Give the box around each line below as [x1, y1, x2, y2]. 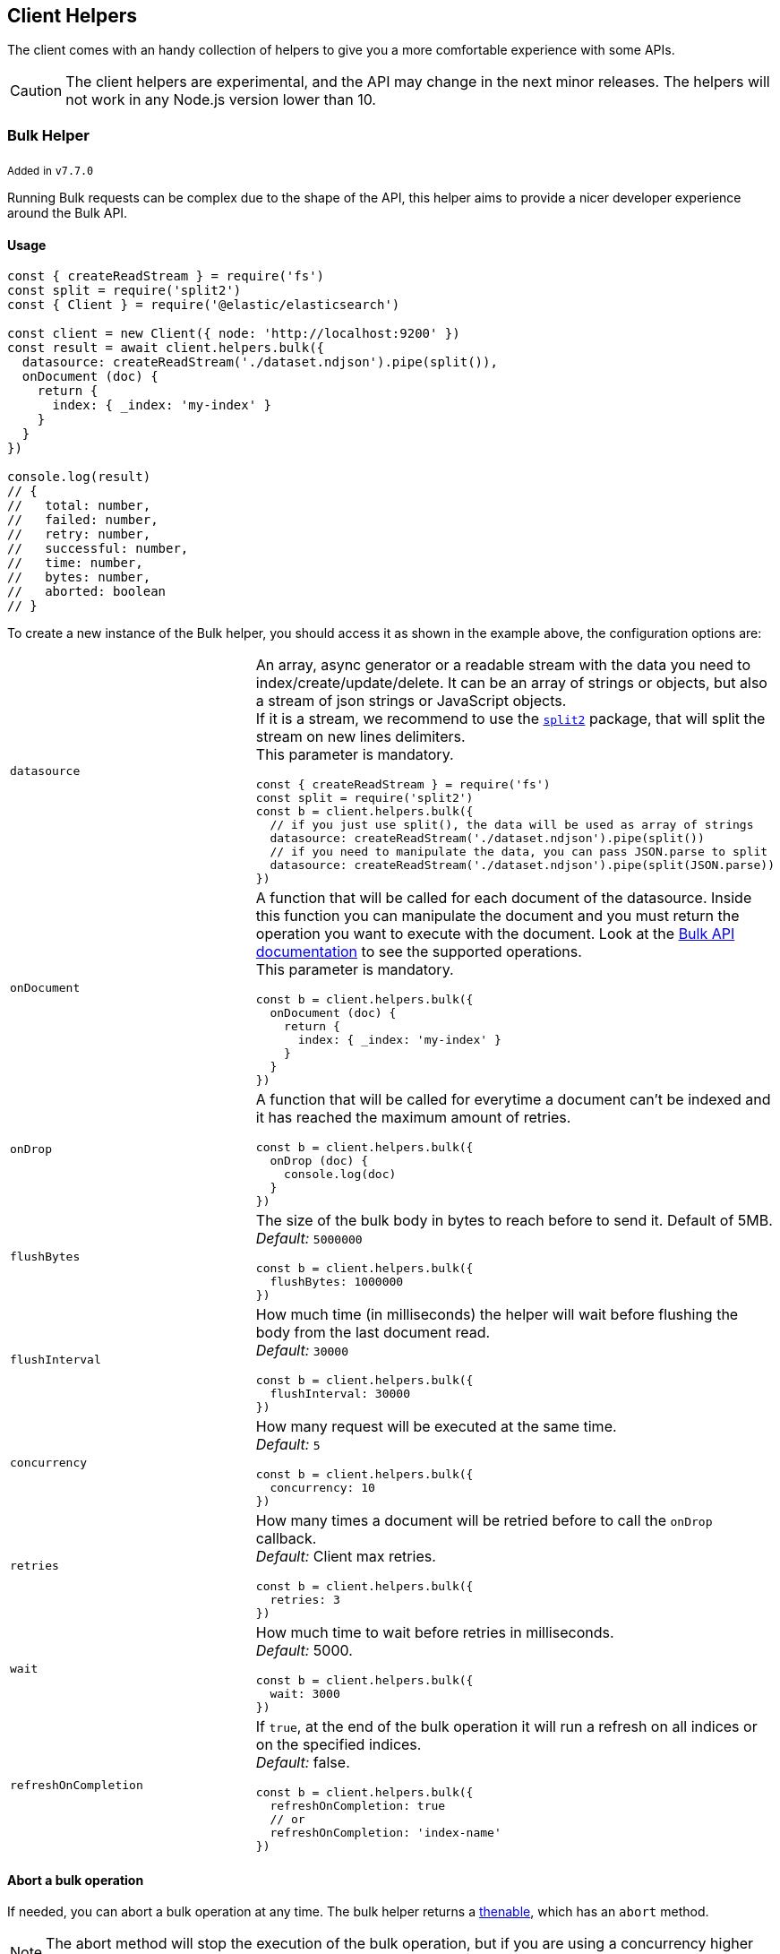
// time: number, [7, 555, 143, 571]
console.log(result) [7, 469, 151, 485]
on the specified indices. [255, 1735, 422, 1754]
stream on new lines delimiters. [255, 727, 466, 746]
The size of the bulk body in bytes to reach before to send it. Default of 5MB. [255, 1211, 773, 1230]
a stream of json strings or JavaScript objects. [255, 692, 567, 710]
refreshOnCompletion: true [270, 1799, 446, 1813]
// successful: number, [7, 541, 189, 556]
